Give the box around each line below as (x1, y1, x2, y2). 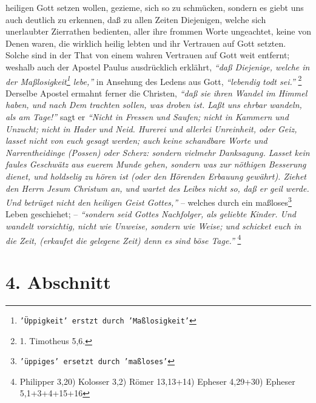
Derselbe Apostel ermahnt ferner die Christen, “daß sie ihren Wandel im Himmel (5, 86, 308, 99)
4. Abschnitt (5, 269, 111, 294)
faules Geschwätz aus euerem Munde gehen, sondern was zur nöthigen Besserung (5, 158, 306, 171)
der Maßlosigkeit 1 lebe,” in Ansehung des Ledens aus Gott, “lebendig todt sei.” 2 (5, 73, 302, 87)
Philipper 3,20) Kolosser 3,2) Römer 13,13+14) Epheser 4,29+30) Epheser (19, 374, 295, 387)
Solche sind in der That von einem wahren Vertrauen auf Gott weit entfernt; (5, 49, 290, 61)
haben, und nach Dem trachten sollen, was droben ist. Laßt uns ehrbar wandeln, (5, 98, 302, 111)
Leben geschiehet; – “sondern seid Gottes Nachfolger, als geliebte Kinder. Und (5, 208, 296, 220)
